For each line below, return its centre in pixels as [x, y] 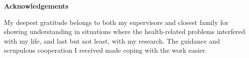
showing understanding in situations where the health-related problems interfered [125, 31]
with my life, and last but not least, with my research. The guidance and [112, 41]
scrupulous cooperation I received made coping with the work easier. [106, 50]
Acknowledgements [36, 6]
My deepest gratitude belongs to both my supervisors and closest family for [116, 22]
